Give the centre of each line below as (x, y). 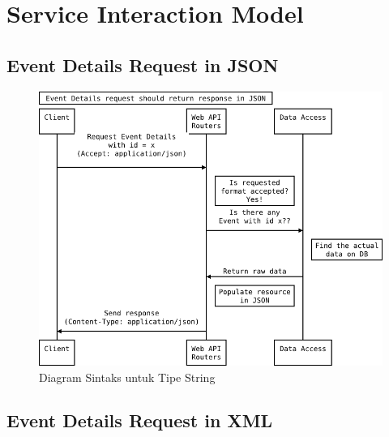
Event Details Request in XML (140, 420)
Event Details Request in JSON (143, 64)
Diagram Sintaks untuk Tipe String (127, 377)
